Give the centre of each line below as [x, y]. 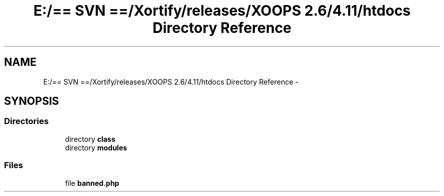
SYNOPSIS [32, 101]
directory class [90, 139]
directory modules [96, 147]
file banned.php [92, 183]
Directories [26, 121]
